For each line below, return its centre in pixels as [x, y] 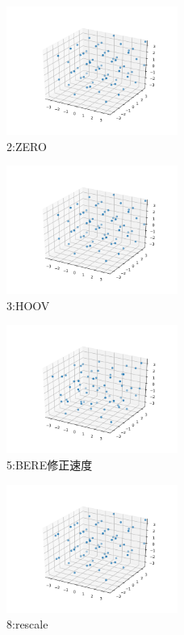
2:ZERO [27, 146]
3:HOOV [28, 305]
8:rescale [27, 624]
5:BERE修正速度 [50, 464]
